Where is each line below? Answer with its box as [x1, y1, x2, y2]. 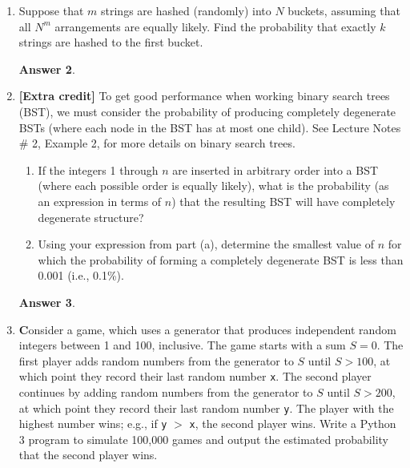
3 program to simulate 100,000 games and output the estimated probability [18, 430, 388, 447]
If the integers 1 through [38, 161, 159, 178]
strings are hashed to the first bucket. [18, 34, 203, 50]
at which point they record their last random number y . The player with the [18, 399, 394, 416]
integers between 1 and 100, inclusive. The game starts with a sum [18, 337, 346, 353]
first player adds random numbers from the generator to [18, 352, 294, 369]
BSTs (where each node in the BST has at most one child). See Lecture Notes [18, 119, 401, 135]
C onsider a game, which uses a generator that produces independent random [18, 321, 396, 337]
